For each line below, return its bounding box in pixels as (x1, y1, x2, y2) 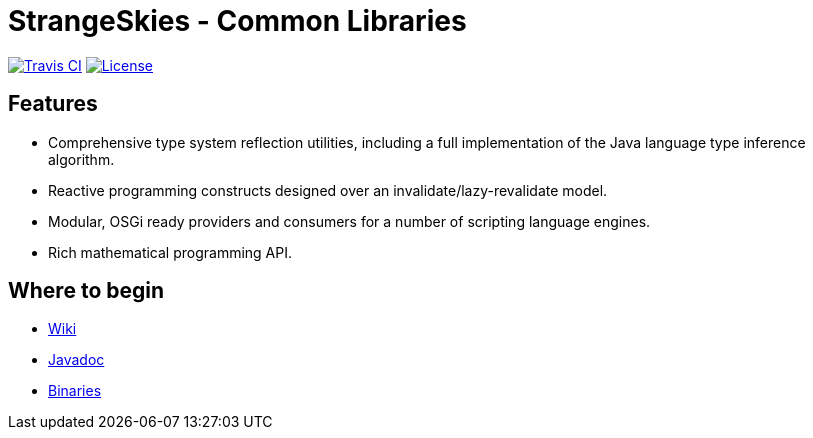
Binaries (48, 382, 102, 400)
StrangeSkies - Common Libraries (8, 4, 467, 38)
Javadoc (48, 351, 105, 369)
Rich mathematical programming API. (48, 243, 293, 261)
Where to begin (8, 278, 165, 304)
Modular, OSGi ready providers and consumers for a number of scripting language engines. (48, 212, 651, 230)
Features (8, 91, 98, 117)
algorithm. (48, 150, 115, 168)
